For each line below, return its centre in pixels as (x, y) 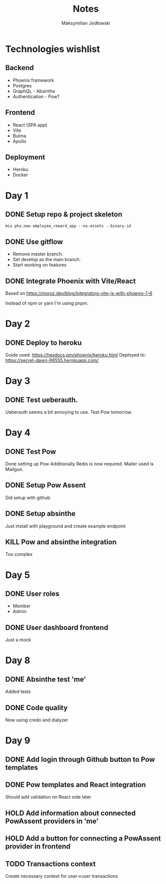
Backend (20, 68)
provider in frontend (38, 846)
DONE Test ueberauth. (42, 400)
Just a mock (18, 640)
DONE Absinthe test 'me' (46, 679)
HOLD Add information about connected (70, 813)
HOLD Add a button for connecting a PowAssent (83, 839)
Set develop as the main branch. (47, 260)
